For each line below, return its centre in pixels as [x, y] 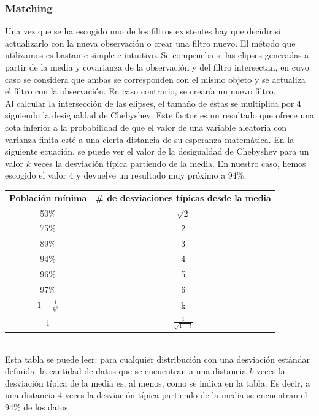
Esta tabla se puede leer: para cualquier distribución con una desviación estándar [158, 359]
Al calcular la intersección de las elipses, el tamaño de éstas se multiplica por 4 [153, 103]
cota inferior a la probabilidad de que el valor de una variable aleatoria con [146, 127]
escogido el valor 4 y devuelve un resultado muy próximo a [115, 175]
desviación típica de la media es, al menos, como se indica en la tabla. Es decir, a [158, 383]
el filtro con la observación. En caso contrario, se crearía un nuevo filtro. [140, 91]
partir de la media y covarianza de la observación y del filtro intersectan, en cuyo [157, 67]
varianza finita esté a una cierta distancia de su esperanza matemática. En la [150, 139]
